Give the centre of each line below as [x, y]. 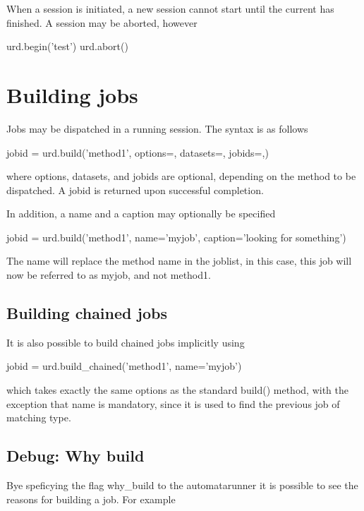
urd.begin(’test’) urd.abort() [67, 46]
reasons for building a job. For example [91, 499]
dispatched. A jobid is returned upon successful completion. [135, 190]
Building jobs [72, 94]
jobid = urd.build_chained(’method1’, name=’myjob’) [124, 366]
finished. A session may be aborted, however [102, 22]
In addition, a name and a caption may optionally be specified [141, 214]
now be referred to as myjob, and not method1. [109, 275]
